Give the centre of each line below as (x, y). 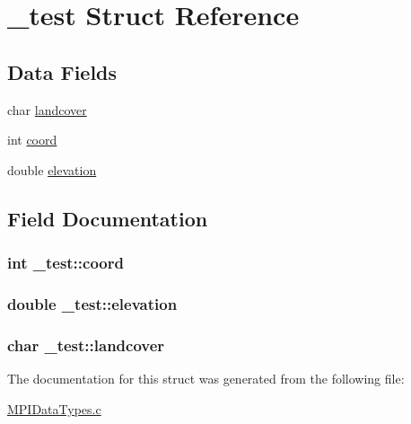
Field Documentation (108, 218)
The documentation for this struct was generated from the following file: (206, 379)
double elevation (52, 169)
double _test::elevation (92, 303)
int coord (32, 140)
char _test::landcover (86, 344)
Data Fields (62, 71)
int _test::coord (66, 263)
